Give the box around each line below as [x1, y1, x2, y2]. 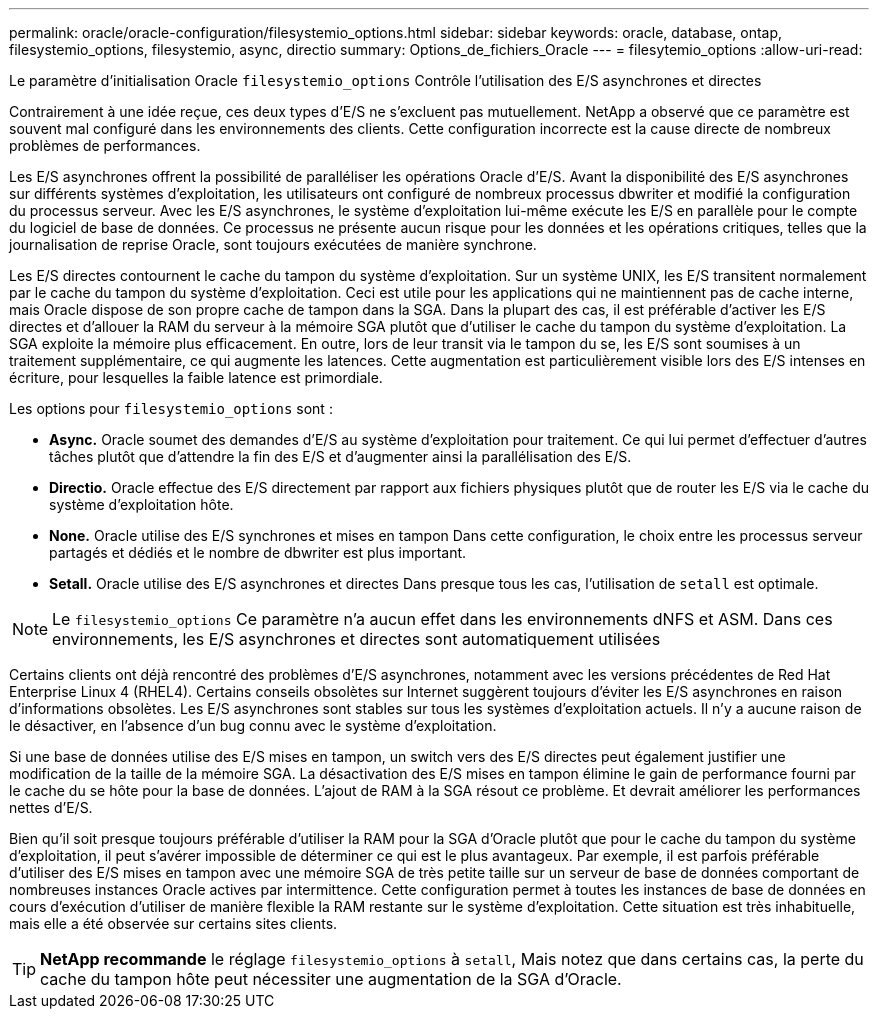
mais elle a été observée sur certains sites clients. [9, 915, 338, 932]
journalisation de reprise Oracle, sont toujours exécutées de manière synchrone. [9, 236, 537, 253]
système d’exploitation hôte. [49, 496, 234, 513]
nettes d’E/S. [9, 799, 93, 816]
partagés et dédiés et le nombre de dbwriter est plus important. [49, 544, 467, 561]
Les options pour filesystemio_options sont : [9, 400, 333, 417]
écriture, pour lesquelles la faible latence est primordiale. [9, 369, 383, 386]
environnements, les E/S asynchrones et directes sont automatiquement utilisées [52, 629, 661, 649]
